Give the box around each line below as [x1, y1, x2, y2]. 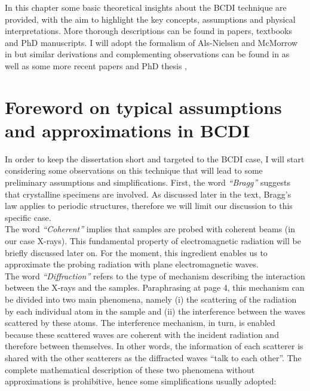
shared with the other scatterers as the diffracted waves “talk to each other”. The [5, 351, 302, 364]
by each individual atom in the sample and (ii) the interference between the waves [5, 304, 306, 317]
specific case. [5, 211, 51, 223]
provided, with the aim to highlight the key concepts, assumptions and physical [5, 13, 296, 25]
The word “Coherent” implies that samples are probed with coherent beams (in [5, 223, 295, 235]
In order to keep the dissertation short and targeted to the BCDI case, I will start [5, 152, 305, 165]
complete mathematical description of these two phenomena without [5, 363, 255, 375]
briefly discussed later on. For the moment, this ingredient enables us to [5, 246, 268, 258]
